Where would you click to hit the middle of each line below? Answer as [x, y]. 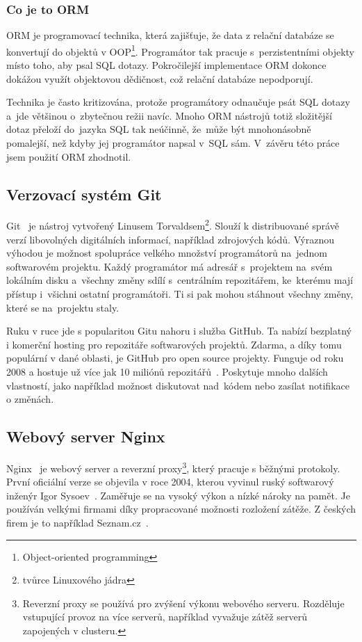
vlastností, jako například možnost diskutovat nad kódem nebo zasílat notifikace [178, 385]
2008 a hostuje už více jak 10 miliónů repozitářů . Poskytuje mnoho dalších [167, 372]
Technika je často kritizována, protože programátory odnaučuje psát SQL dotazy [178, 102]
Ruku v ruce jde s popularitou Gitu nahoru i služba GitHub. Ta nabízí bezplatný [179, 331]
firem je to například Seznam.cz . [77, 523]
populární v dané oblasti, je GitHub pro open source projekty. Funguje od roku [175, 358]
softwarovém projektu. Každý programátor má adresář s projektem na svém [170, 266]
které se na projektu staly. [63, 307]
